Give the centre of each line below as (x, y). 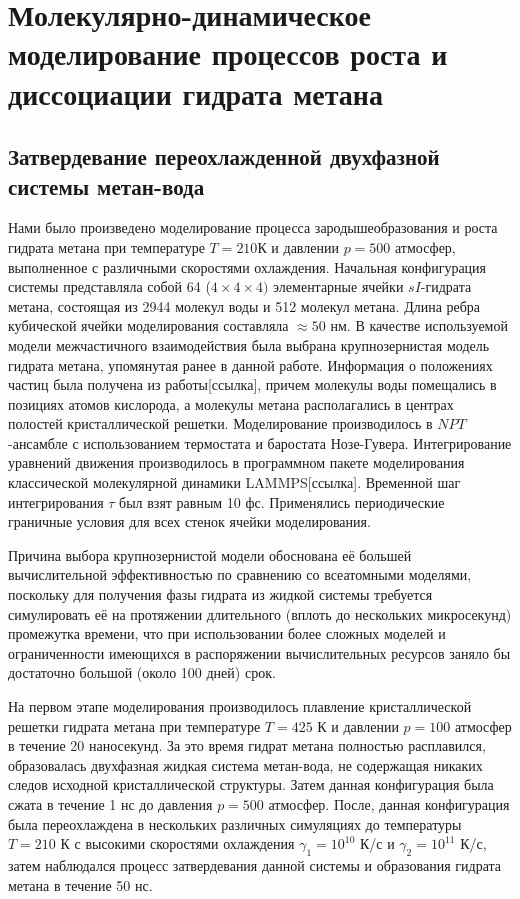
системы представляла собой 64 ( (109, 286)
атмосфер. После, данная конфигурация (389, 803)
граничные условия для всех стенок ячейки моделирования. (189, 521)
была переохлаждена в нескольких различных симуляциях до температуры (235, 823)
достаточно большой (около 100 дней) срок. (142, 672)
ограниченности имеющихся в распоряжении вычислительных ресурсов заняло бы (259, 652)
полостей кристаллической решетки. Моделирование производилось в (220, 423)
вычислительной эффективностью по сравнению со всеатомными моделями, (240, 574)
